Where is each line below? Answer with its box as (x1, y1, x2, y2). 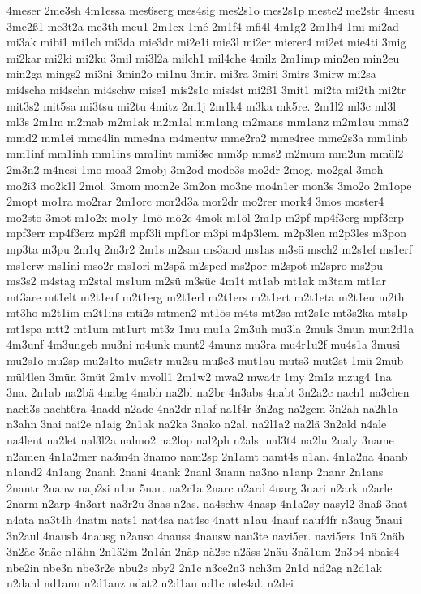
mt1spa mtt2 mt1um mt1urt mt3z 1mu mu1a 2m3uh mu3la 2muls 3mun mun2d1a (6, 319, 415, 336)
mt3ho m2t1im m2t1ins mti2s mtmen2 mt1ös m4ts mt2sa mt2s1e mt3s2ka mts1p (6, 304, 408, 321)
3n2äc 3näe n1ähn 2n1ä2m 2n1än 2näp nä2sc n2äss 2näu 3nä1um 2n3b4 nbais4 (6, 543, 400, 560)
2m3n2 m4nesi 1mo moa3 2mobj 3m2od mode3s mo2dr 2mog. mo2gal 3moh (6, 160, 384, 177)
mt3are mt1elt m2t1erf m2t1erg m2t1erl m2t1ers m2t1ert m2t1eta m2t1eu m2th (6, 288, 405, 305)
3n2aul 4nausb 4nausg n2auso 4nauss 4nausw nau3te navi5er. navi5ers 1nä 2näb (6, 527, 405, 544)
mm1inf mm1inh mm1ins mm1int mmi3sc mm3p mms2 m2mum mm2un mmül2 (6, 145, 404, 162)
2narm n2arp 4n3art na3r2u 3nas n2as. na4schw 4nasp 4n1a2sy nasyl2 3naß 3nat (6, 495, 408, 512)
